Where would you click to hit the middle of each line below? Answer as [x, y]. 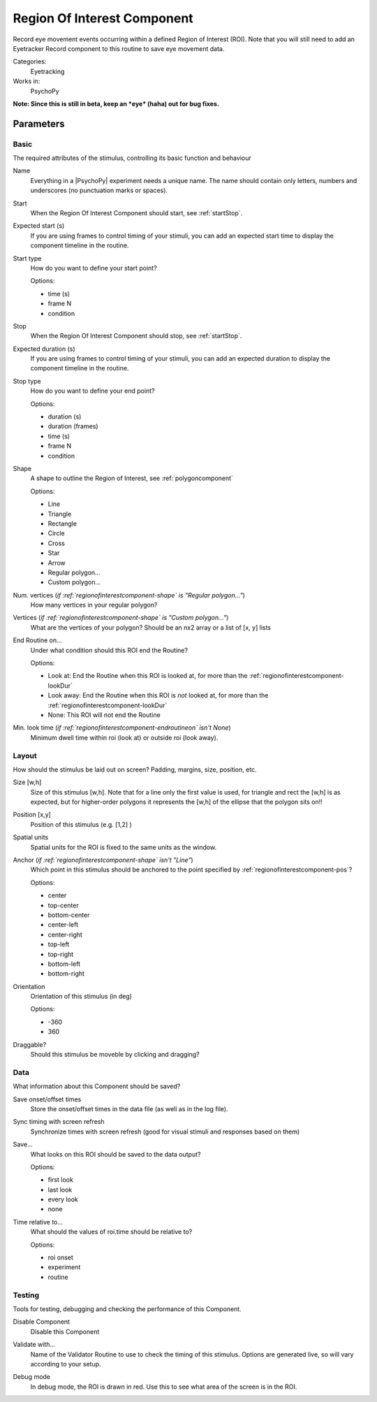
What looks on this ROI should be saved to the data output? [116, 1154]
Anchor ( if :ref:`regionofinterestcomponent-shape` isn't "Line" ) [103, 860]
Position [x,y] [32, 815]
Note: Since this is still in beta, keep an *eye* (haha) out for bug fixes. [116, 103]
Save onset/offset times [47, 1099]
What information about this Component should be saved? [97, 1086]
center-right [65, 934]
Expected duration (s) [44, 349]
